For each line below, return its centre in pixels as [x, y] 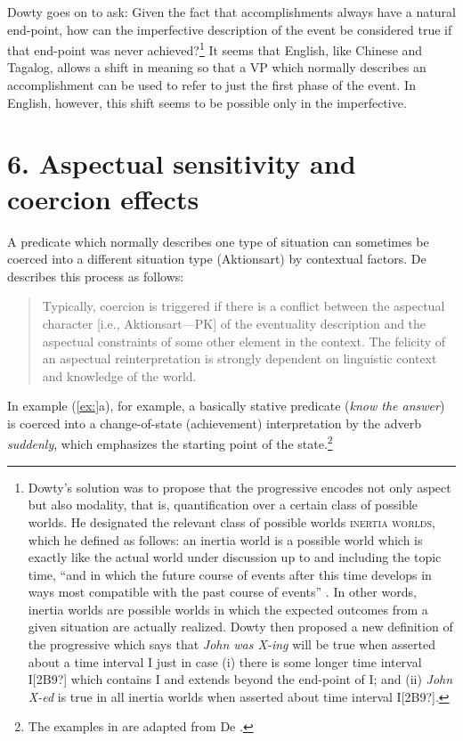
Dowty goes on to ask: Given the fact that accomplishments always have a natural [231, 12]
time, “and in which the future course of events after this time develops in [230, 574]
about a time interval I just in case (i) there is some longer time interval [225, 661]
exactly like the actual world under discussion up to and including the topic [235, 557]
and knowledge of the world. [119, 375]
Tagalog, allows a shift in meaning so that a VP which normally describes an [217, 67]
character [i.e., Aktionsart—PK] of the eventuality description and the [234, 323]
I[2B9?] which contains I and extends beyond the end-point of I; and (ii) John [240, 679]
